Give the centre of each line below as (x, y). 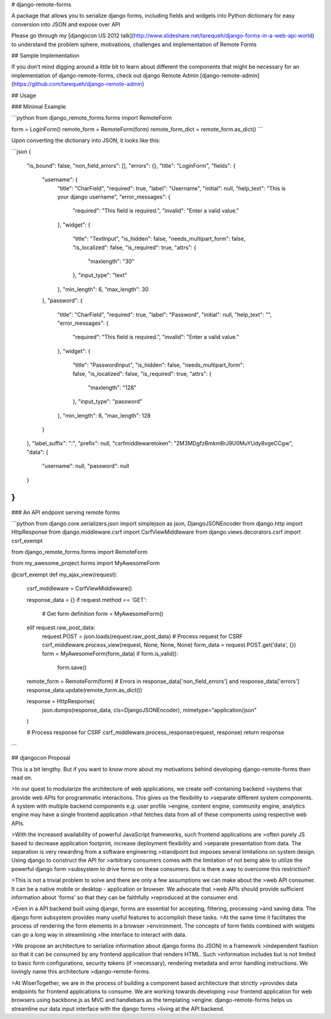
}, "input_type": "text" (100, 275)
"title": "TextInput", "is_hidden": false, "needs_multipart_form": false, (159, 239)
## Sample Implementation (45, 55)
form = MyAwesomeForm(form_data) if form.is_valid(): (110, 654)
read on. (22, 778)
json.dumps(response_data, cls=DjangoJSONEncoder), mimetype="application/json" (150, 710)
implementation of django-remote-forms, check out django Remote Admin (105, 75)
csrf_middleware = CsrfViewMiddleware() (79, 588)
